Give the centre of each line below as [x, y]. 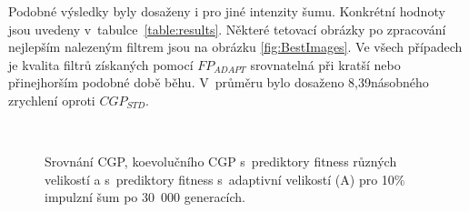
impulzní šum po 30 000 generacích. [145, 197]
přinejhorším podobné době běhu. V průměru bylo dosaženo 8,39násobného [219, 82]
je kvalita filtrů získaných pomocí [101, 64]
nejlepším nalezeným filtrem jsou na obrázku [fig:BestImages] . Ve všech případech [235, 47]
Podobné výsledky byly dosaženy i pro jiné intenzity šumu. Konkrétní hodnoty [227, 11]
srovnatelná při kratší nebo [325, 64]
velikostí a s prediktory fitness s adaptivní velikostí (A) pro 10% [225, 179]
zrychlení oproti [52, 100]
